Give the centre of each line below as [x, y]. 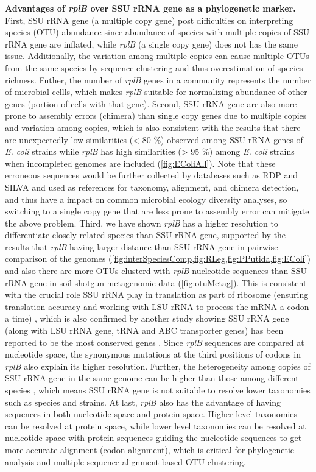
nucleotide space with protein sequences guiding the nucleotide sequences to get [153, 438]
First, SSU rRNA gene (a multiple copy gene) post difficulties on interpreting [149, 20]
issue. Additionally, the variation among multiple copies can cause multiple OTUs [157, 56]
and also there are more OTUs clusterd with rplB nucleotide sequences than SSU [156, 271]
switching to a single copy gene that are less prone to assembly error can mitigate [157, 211]
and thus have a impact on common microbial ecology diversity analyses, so [146, 199]
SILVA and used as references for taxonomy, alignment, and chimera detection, [152, 187]
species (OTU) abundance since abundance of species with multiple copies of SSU [157, 32]
